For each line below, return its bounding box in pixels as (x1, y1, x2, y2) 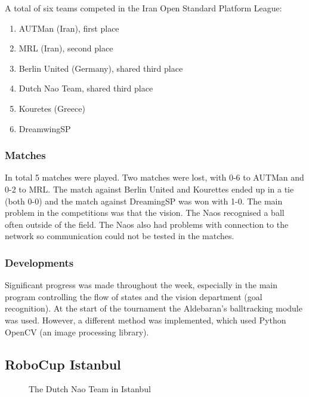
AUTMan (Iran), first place (18, 22, 119, 34)
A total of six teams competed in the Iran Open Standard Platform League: (5, 2, 282, 14)
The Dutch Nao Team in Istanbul (29, 383, 151, 395)
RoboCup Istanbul (5, 355, 121, 373)
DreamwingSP (18, 122, 71, 135)
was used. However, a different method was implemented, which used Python (5, 313, 286, 326)
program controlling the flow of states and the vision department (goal (5, 290, 262, 303)
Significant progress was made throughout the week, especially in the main (5, 279, 277, 291)
